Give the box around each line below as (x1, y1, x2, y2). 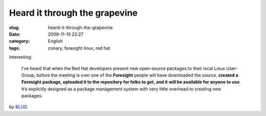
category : (9, 38, 30, 44)
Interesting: (9, 54, 33, 60)
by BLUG (9, 104, 28, 110)
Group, (21, 72, 35, 78)
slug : (9, 25, 20, 30)
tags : (9, 45, 20, 51)
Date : (9, 31, 21, 37)
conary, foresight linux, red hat (48, 45, 110, 51)
